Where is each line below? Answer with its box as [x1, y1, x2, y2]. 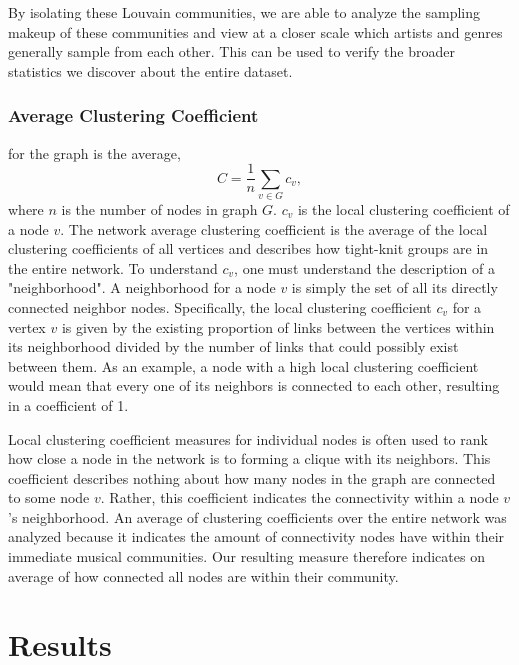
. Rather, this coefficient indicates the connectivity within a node [100, 487, 499, 508]
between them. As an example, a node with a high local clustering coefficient [8, 355, 479, 376]
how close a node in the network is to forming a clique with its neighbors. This [8, 448, 491, 469]
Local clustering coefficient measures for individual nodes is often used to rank [8, 428, 488, 449]
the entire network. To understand [8, 257, 218, 278]
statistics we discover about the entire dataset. [8, 60, 293, 81]
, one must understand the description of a [234, 257, 495, 278]
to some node [8, 487, 90, 508]
